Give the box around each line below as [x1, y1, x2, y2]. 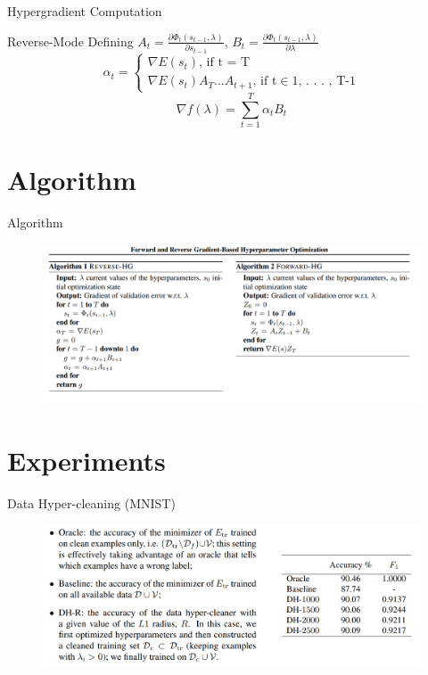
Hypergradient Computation [7, 2, 162, 20]
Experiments [7, 442, 166, 479]
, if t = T [199, 56, 251, 70]
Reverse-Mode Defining [7, 31, 134, 50]
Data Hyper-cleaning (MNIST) [7, 494, 176, 513]
